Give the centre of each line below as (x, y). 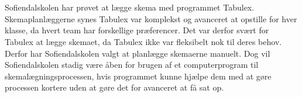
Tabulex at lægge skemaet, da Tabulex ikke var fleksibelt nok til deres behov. (143, 41)
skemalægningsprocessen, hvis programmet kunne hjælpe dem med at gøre (138, 76)
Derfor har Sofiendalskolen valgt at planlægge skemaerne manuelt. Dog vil (138, 53)
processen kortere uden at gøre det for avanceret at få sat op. (114, 87)
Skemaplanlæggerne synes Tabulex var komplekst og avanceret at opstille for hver (151, 18)
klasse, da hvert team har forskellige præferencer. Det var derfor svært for (137, 30)
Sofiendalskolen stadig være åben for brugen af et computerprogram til (132, 65)
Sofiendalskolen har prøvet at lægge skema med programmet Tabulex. (130, 7)
